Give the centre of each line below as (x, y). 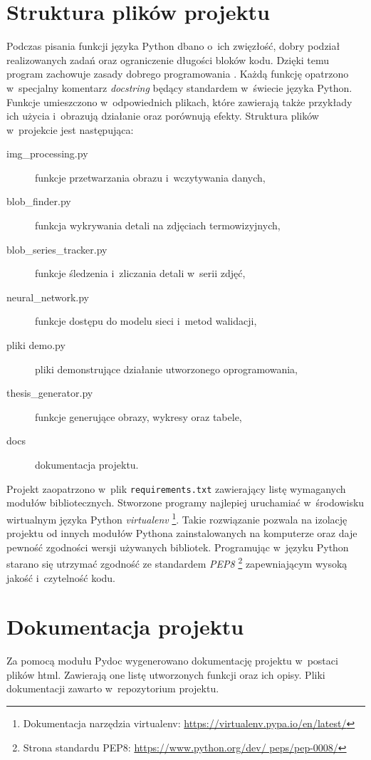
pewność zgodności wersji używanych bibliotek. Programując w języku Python (178, 547)
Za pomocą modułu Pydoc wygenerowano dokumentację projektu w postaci (172, 661)
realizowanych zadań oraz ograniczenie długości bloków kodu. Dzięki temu (168, 59)
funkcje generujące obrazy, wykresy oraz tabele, (139, 416)
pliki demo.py (36, 345)
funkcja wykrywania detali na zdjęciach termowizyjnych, (158, 225)
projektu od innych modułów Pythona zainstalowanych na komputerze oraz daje (182, 533)
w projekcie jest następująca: (70, 129)
